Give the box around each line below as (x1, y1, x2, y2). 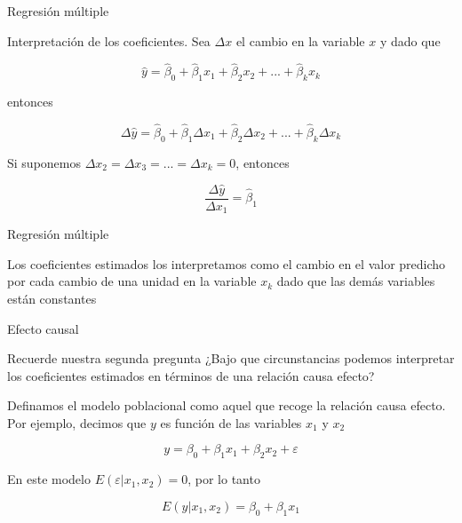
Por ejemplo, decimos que (7, 413, 147, 432)
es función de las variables (160, 413, 302, 432)
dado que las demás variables (276, 272, 435, 290)
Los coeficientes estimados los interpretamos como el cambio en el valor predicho (7, 254, 446, 273)
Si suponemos (7, 153, 81, 171)
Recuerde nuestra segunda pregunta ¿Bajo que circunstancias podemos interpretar (7, 349, 455, 368)
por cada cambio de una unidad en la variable (7, 272, 257, 290)
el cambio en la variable (235, 31, 365, 50)
